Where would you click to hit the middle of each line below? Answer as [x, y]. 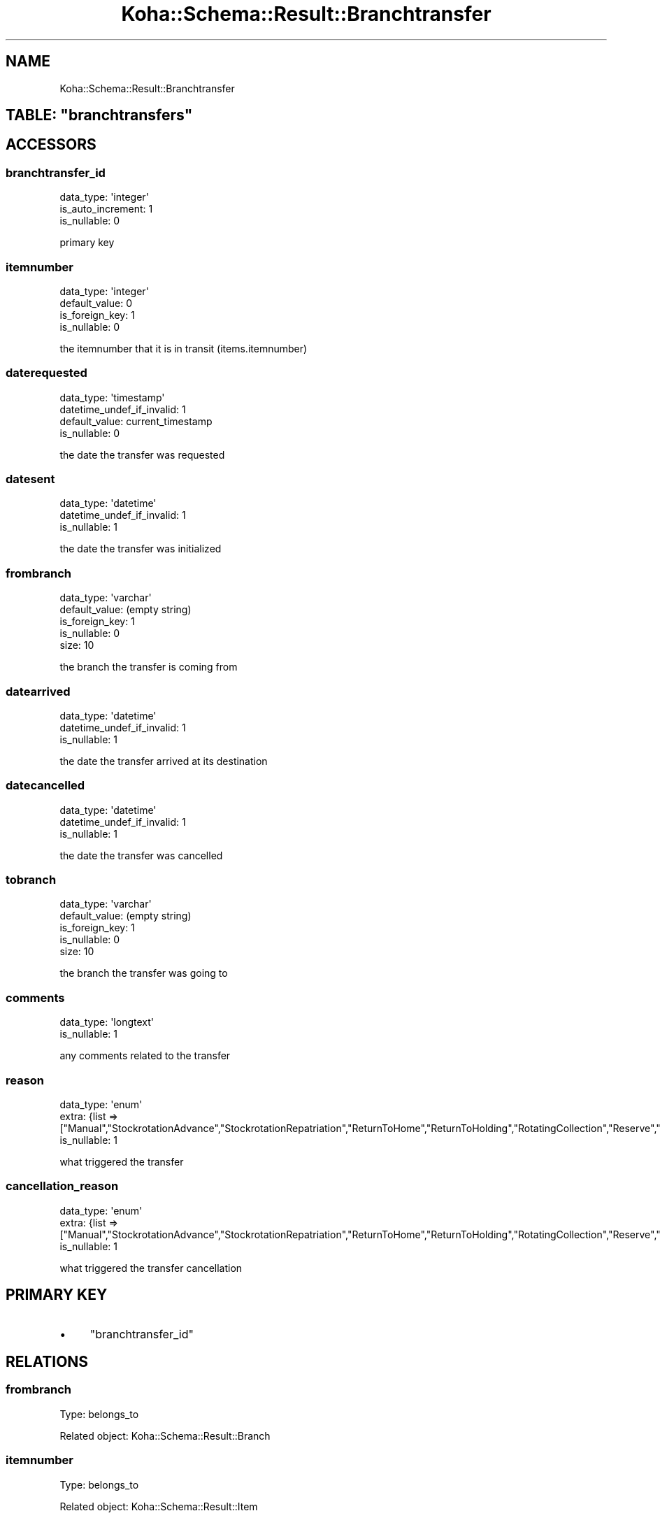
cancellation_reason [62, 1186]
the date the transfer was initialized [141, 549]
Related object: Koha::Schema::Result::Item [159, 1506]
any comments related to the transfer [145, 1056]
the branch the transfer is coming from [149, 667]
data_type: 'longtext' [107, 1022]
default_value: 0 [96, 303]
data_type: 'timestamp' [112, 397]
